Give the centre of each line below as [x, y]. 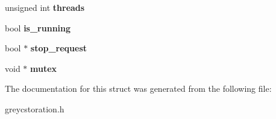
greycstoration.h [35, 108]
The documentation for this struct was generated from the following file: [138, 88]
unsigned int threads [45, 7]
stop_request [59, 48]
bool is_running [38, 27]
